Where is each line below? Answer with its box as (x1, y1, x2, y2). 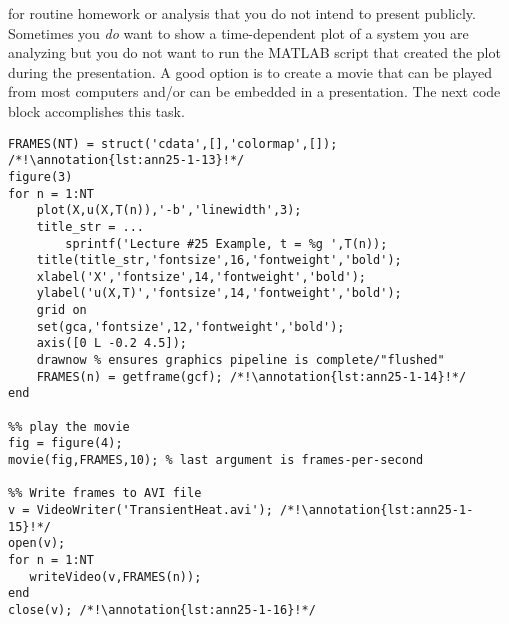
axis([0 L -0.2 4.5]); (36, 336, 187, 351)
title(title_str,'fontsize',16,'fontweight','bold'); (36, 253, 402, 268)
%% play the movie (8, 419, 130, 434)
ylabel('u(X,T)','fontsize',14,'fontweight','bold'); (36, 286, 402, 301)
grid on (36, 303, 87, 318)
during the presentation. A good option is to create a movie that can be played (8, 61, 493, 82)
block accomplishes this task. (8, 100, 185, 121)
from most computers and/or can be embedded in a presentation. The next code (8, 81, 501, 102)
